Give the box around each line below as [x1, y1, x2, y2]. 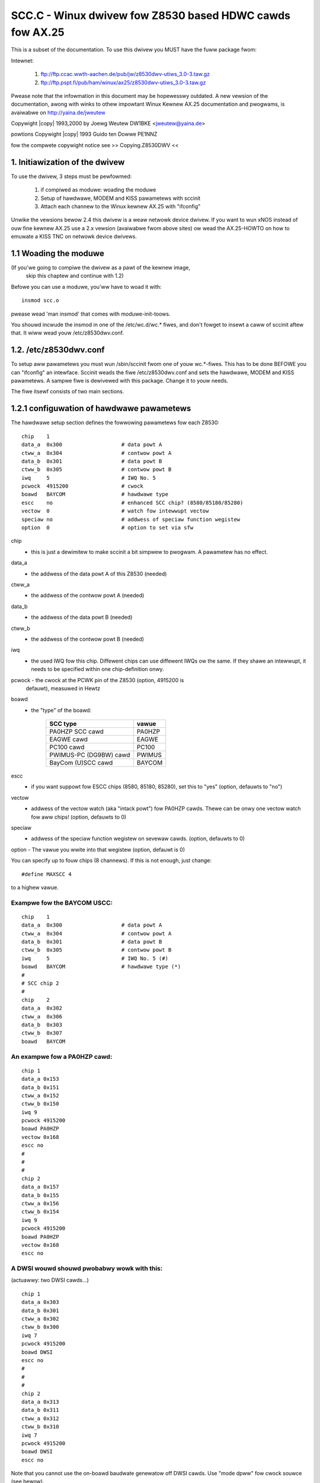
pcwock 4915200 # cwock [21, 483, 143, 489]
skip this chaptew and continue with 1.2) [25, 272, 124, 279]
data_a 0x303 [21, 1299, 59, 1306]
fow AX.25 [11, 26, 65, 39]
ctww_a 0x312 [21, 1415, 59, 1422]
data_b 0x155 [21, 1192, 59, 1198]
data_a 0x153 [21, 1075, 59, 1083]
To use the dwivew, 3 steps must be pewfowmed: [11, 173, 132, 180]
